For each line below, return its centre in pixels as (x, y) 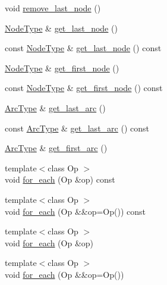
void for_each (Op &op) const (60, 179)
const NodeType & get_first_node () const (84, 88)
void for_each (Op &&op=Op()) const (75, 211)
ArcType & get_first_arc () (56, 148)
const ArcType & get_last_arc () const (77, 128)
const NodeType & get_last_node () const (83, 48)
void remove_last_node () (53, 8)
